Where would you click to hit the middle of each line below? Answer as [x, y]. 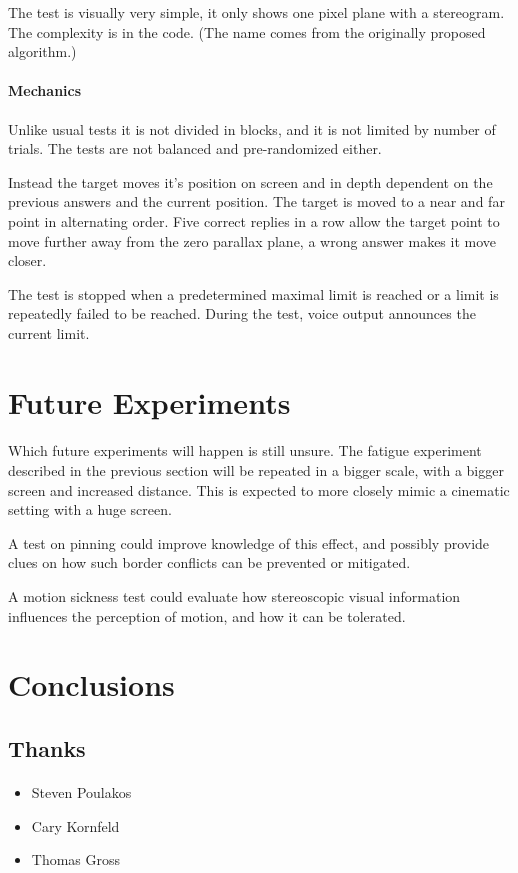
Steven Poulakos [81, 791]
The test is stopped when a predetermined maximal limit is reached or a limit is [253, 293]
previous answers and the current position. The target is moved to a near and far [256, 201]
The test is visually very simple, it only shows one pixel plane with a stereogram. [256, 12]
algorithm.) [42, 51]
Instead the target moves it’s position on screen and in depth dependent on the [250, 181]
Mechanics [45, 90]
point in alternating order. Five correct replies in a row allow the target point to [254, 220]
